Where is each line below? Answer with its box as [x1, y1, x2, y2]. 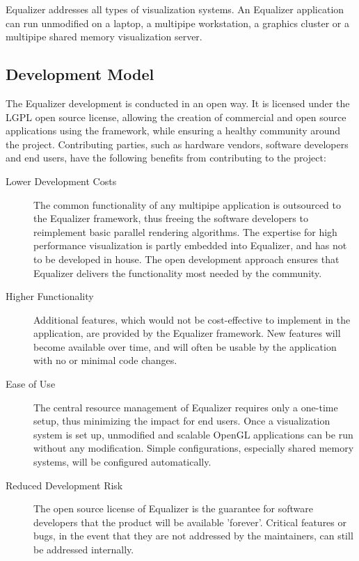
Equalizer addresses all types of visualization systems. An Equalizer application [6, 2, 344, 16]
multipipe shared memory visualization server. [6, 29, 202, 44]
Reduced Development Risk [6, 477, 123, 492]
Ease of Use [6, 377, 56, 391]
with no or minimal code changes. [33, 353, 177, 368]
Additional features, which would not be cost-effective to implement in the [33, 312, 351, 326]
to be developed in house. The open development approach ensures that [33, 251, 340, 266]
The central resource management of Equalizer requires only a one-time [33, 400, 338, 414]
